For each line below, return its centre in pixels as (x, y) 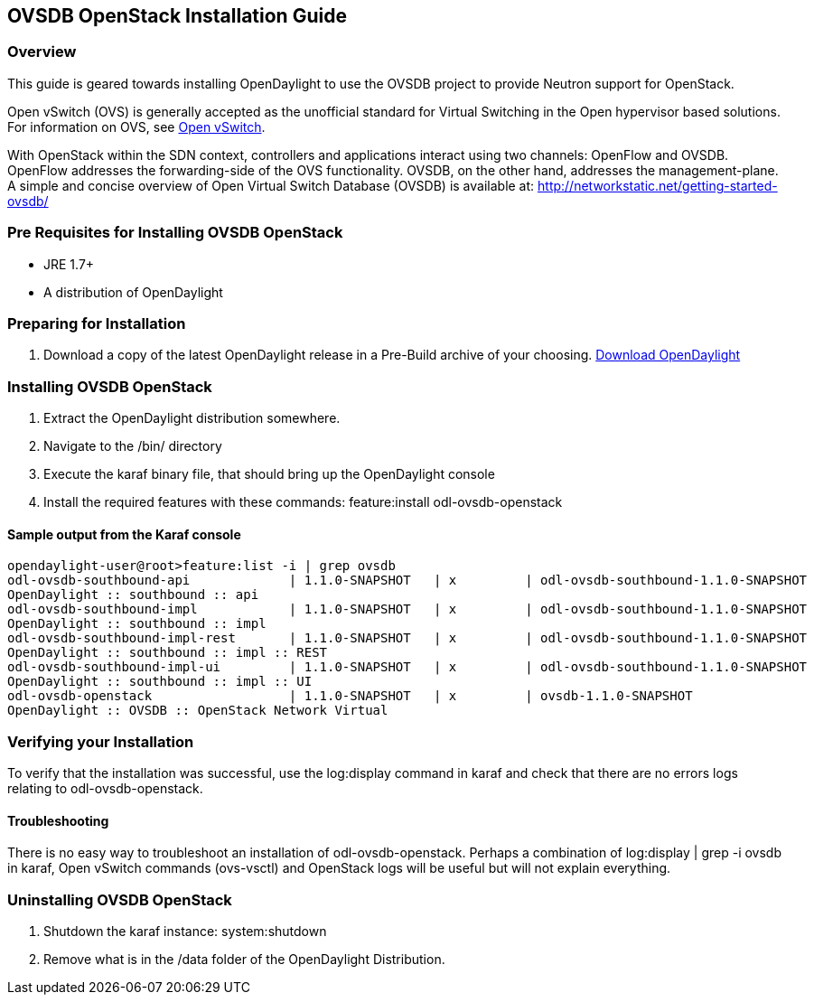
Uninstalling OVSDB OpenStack (120, 899)
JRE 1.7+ (69, 264)
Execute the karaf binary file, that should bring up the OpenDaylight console (269, 474)
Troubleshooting (58, 820)
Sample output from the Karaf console (124, 534)
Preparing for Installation (97, 323)
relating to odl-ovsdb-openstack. (105, 789)
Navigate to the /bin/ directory (133, 446)
